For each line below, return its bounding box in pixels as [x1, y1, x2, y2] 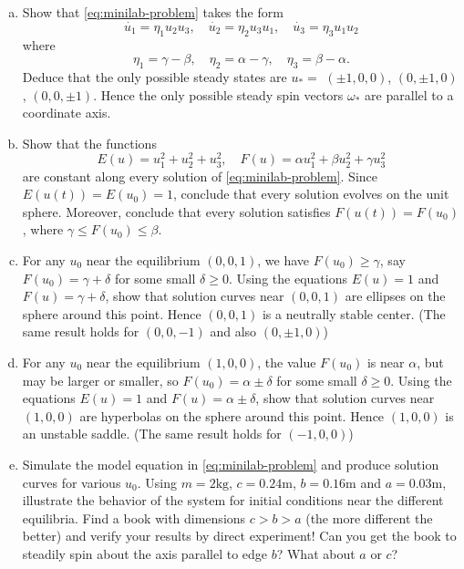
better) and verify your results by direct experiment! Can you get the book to [22, 526, 457, 545]
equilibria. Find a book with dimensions [22, 508, 246, 527]
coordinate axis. [22, 103, 111, 122]
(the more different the [305, 508, 433, 527]
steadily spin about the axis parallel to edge [22, 543, 268, 563]
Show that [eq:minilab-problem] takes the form [22, 3, 284, 21]
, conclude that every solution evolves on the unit [172, 184, 449, 203]
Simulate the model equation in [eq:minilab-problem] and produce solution [22, 454, 439, 473]
